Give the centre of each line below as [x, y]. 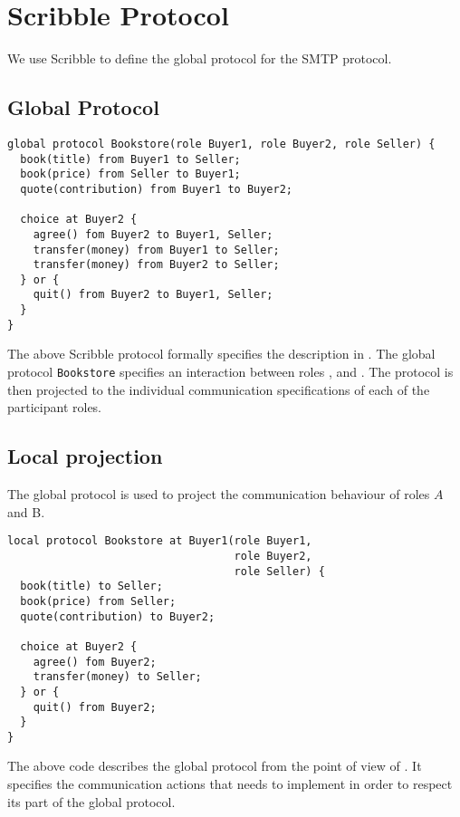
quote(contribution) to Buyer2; [118, 616]
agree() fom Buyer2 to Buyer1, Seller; [153, 234]
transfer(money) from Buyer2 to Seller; [156, 265]
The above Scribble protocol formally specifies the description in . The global [221, 354]
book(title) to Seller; [91, 586]
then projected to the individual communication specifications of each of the [219, 389]
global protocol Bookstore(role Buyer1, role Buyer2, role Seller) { [221, 144]
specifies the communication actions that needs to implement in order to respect [230, 784]
